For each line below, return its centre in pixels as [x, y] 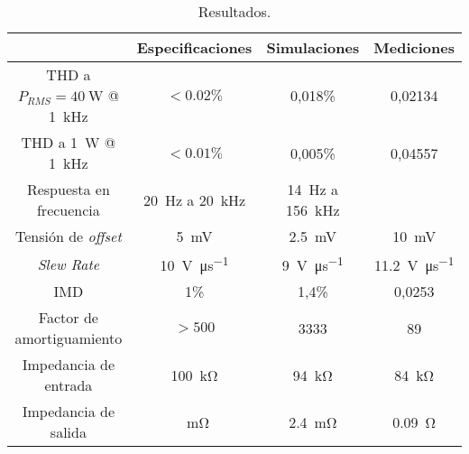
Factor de [68, 318]
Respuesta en [68, 189]
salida [68, 432]
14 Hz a [313, 189]
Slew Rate [69, 264]
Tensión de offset [69, 236]
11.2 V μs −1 [414, 264]
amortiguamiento [69, 338]
